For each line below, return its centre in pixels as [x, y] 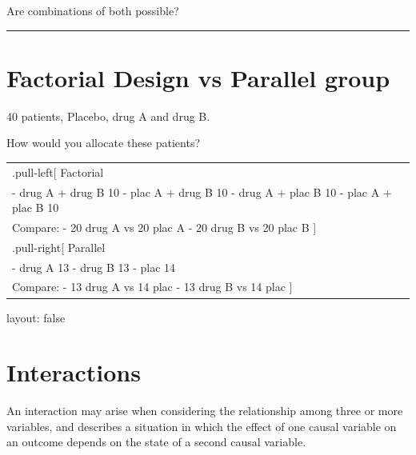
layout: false [36, 317]
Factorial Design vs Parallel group [198, 77]
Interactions [74, 372]
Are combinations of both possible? [93, 10]
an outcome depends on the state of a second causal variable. [156, 442]
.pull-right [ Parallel [59, 247]
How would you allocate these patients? [104, 143]
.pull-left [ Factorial [58, 172]
